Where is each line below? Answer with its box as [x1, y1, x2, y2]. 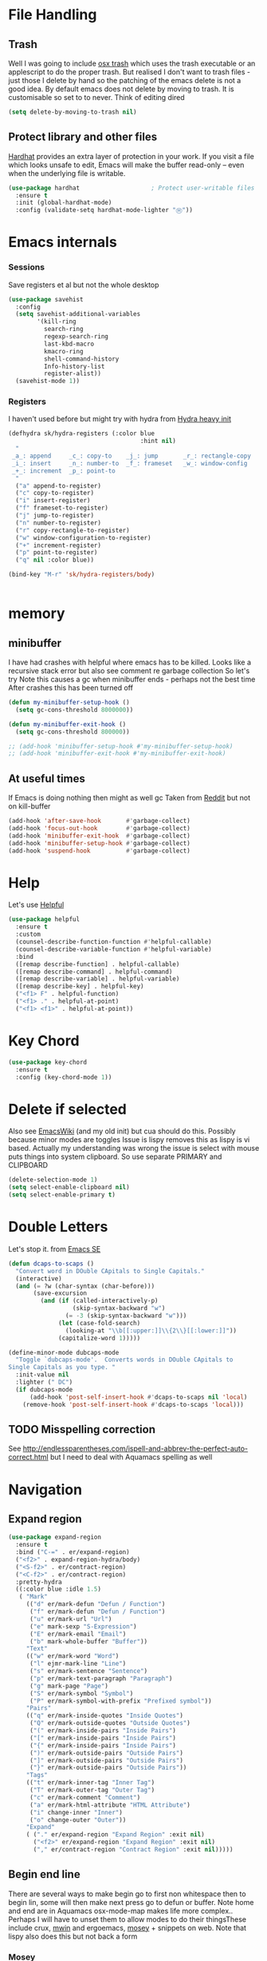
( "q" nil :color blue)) [15, 556, 94, 565]
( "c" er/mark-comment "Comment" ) [29, 1793, 141, 1801]
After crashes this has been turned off [8, 683, 134, 693]
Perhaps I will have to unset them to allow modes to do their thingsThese [8, 1914, 247, 1924]
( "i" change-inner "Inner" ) [29, 1808, 124, 1816]
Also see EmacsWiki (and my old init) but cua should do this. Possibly [8, 1126, 237, 1136]
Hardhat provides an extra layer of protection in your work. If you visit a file [8, 151, 255, 161]
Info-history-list [43, 362, 105, 370]
